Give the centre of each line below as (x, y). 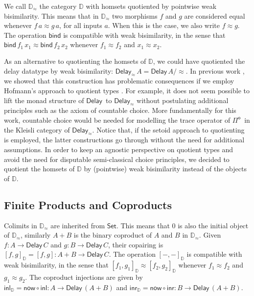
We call (15, 6)
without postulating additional (183, 100)
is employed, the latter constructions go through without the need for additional (124, 140)
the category (58, 6)
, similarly (36, 235)
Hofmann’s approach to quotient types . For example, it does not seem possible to (127, 90)
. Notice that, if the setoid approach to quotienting (168, 129)
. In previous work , (215, 70)
